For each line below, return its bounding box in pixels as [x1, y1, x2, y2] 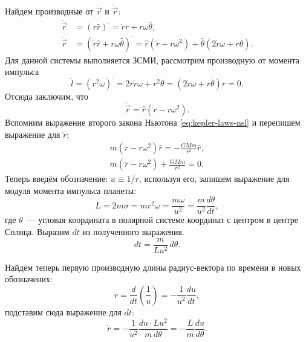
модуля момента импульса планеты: [5, 184, 137, 196]
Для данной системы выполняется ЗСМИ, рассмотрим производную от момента [5, 53, 300, 66]
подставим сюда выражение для [5, 305, 122, 318]
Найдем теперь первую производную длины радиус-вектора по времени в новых [5, 260, 301, 273]
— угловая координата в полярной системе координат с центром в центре [27, 213, 298, 226]
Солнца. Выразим [5, 225, 70, 238]
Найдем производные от [5, 5, 94, 18]
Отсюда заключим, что [5, 89, 88, 102]
